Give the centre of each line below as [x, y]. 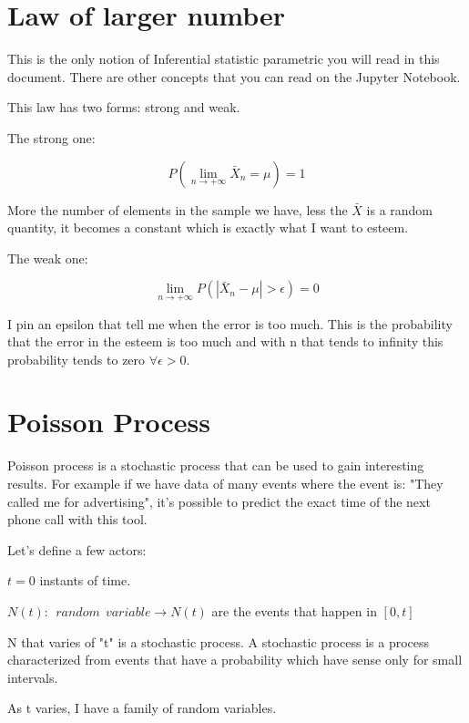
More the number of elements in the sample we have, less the [178, 209]
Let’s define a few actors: [77, 549]
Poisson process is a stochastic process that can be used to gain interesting [216, 465]
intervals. [33, 677]
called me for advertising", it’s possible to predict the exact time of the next [219, 501]
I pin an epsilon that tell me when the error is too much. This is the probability [230, 323]
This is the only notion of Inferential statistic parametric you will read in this [224, 59]
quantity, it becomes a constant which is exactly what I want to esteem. [208, 227]
